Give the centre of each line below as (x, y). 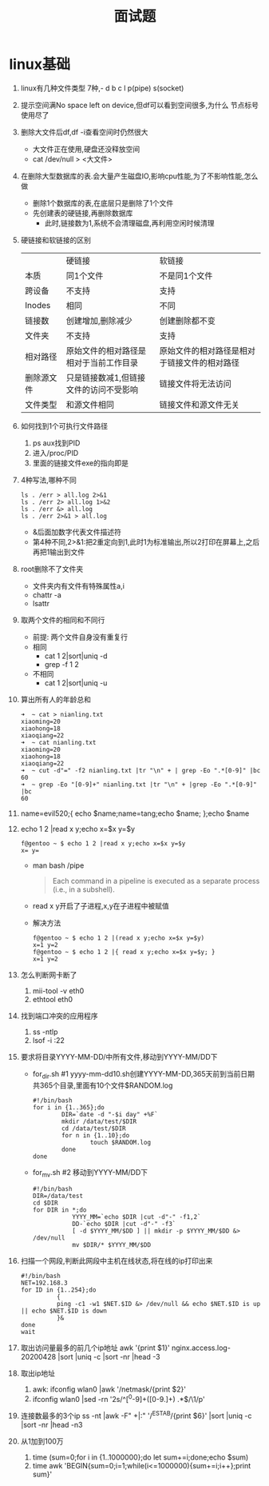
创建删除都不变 (188, 321)
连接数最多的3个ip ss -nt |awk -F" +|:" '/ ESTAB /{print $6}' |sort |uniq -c (136, 1415)
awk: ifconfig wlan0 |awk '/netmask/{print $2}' (109, 1389)
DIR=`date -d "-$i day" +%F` (110, 1114)
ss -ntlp (45, 1032)
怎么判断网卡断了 (49, 975)
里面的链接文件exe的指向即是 (80, 463)
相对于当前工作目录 (102, 362)
